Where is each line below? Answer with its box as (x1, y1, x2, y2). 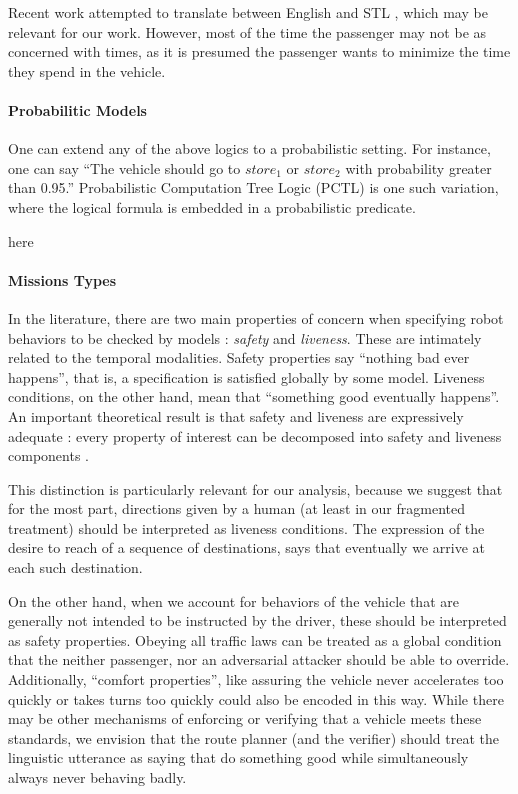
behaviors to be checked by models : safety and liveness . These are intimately (8, 327, 482, 348)
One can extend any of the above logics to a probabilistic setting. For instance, (8, 138, 491, 159)
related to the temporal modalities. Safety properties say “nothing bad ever (8, 347, 470, 368)
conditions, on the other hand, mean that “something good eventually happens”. (8, 386, 500, 407)
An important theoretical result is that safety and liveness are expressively (8, 405, 464, 426)
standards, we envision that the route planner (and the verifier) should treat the (8, 727, 499, 748)
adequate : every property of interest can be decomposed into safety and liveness (8, 425, 502, 446)
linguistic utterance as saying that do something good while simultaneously (8, 747, 469, 768)
